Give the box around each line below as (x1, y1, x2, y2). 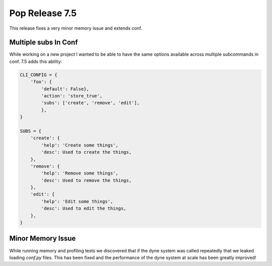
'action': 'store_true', (41, 93, 103, 99)
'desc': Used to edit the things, (41, 206, 126, 211)
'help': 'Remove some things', (41, 170, 118, 176)
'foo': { (30, 79, 52, 85)
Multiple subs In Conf (9, 38, 78, 47)
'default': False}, (41, 86, 89, 92)
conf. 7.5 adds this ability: (9, 58, 62, 64)
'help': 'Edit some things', (41, 199, 113, 204)
